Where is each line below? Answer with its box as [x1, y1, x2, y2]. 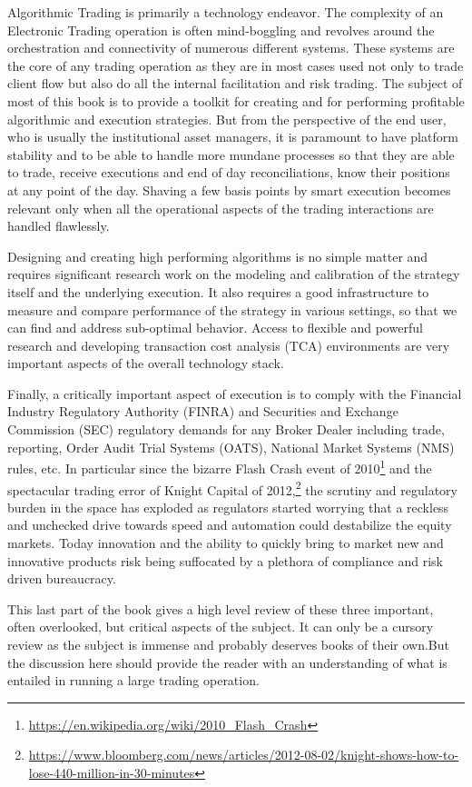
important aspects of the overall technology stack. [7, 354, 284, 373]
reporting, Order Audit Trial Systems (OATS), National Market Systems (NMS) [7, 437, 455, 456]
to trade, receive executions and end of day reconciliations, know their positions [7, 163, 450, 182]
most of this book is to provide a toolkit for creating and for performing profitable [7, 91, 465, 110]
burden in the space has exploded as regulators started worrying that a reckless [7, 497, 449, 516]
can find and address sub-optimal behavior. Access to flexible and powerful [7, 318, 423, 337]
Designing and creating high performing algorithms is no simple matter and [7, 246, 428, 265]
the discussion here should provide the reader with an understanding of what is [7, 653, 447, 672]
